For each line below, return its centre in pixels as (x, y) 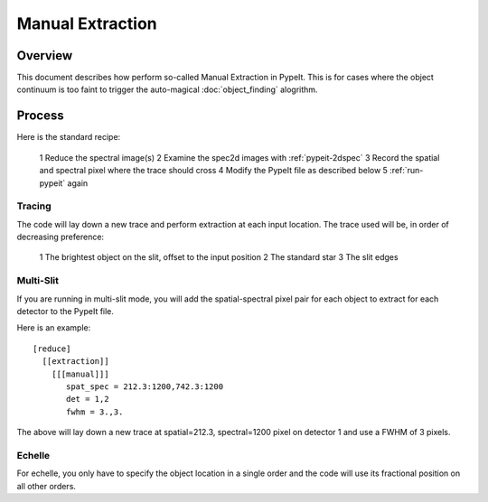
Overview (45, 56)
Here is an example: (54, 328)
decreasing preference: (60, 237)
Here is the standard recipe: (69, 137)
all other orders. (47, 486)
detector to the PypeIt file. (66, 311)
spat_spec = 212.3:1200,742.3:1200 (145, 386)
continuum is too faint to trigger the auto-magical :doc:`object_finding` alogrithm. (167, 89)
